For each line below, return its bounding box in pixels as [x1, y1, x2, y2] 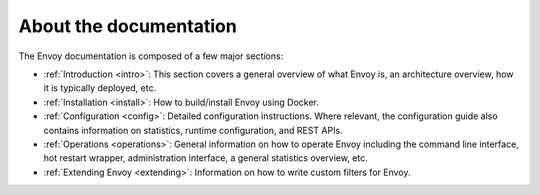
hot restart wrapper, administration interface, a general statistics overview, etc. [43, 152, 369, 164]
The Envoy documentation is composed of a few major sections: [18, 50, 284, 62]
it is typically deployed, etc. [43, 82, 157, 94]
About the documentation [18, 15, 237, 37]
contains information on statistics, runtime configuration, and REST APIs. [43, 124, 344, 136]
